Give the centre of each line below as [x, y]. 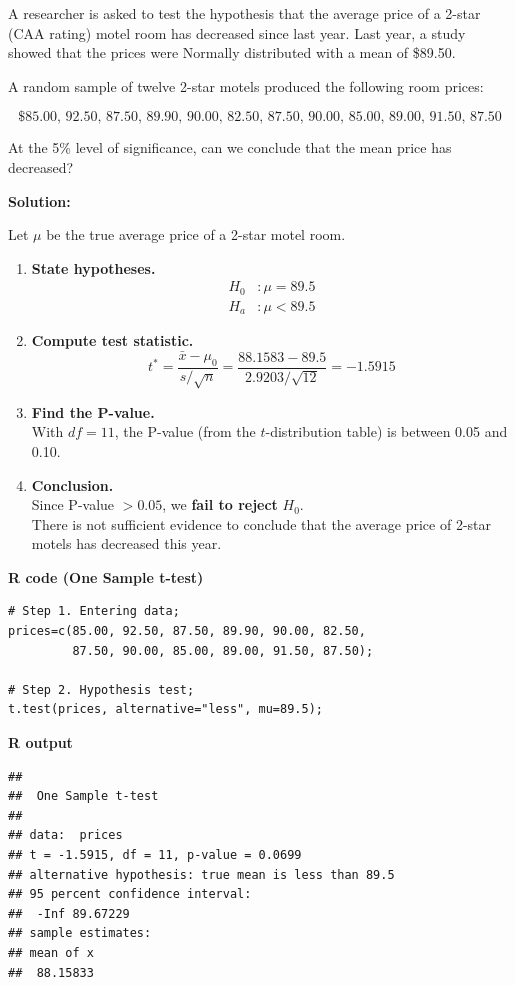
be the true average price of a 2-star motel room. [196, 234]
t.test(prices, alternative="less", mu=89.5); [165, 709]
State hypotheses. [93, 267]
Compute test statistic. [112, 340]
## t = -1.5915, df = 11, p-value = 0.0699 [155, 855]
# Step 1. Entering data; [94, 611]
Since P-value [73, 504]
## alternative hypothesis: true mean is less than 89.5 [201, 874]
